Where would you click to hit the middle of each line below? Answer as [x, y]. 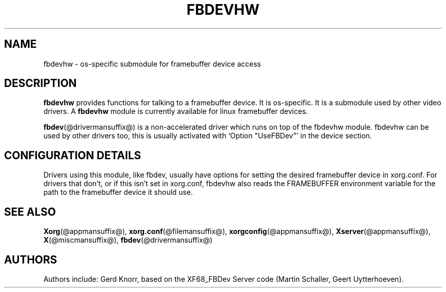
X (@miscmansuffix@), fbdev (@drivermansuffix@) [128, 240]
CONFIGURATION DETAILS [73, 155]
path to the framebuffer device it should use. [118, 192]
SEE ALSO [30, 212]
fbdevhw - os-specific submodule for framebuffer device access [152, 64]
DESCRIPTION [40, 83]
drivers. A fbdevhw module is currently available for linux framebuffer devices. [176, 111]
